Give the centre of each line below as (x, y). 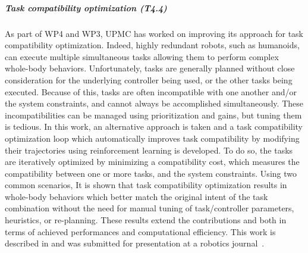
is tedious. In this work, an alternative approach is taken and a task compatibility (154, 127)
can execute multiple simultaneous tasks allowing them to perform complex (142, 56)
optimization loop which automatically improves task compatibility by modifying (152, 138)
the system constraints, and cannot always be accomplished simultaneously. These (154, 103)
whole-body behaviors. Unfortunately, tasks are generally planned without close (150, 68)
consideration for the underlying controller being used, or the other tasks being (149, 79)
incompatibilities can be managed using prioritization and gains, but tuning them (153, 115)
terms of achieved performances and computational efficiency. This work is (140, 231)
